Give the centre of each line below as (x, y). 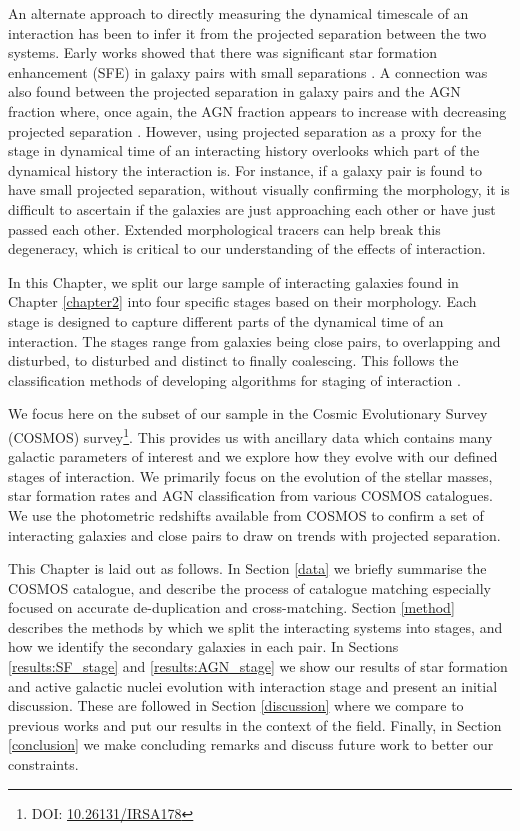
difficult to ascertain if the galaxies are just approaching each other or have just (252, 208)
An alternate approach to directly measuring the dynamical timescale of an (238, 13)
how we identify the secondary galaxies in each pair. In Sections (203, 646)
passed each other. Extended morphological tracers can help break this (224, 228)
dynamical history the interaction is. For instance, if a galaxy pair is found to (245, 169)
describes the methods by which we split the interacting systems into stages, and (255, 626)
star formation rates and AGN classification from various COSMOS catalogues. (250, 495)
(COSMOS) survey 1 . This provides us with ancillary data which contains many (250, 435)
